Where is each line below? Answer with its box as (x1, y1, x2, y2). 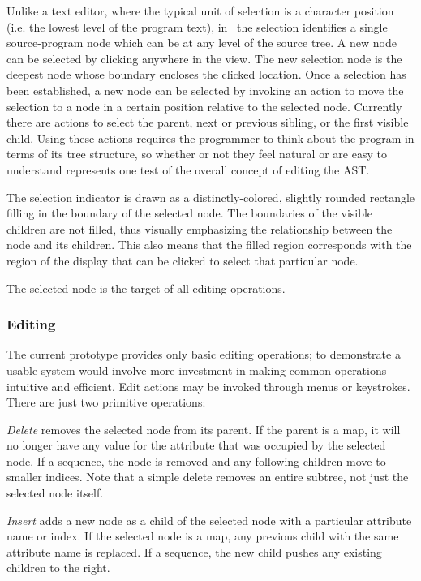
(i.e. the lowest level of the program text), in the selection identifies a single (6, 18, 388, 35)
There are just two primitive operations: (6, 394, 206, 411)
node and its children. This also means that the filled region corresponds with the (6, 236, 412, 253)
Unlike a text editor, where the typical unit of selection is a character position (6, 2, 394, 19)
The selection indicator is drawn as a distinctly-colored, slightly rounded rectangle (6, 188, 415, 205)
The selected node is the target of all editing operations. (6, 279, 286, 296)
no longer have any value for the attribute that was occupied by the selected (6, 437, 386, 454)
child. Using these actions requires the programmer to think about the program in (6, 129, 415, 146)
